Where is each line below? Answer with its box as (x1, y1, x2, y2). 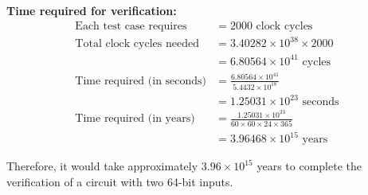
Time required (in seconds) (75, 75, 207, 87)
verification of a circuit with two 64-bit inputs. (6, 173, 233, 189)
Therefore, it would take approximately (6, 158, 198, 174)
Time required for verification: (6, 2, 177, 18)
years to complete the (256, 158, 362, 174)
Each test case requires (75, 20, 187, 32)
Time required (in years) (75, 113, 195, 125)
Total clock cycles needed (75, 38, 199, 50)
